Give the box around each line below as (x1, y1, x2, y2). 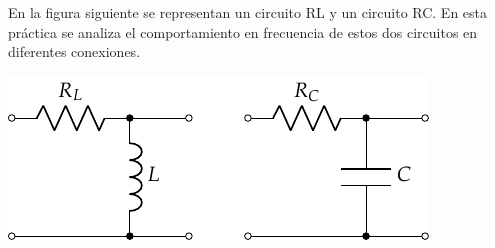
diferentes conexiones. (8, 41, 141, 62)
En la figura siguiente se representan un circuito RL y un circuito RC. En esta (8, 2, 488, 22)
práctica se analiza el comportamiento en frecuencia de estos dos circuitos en (8, 21, 478, 42)
